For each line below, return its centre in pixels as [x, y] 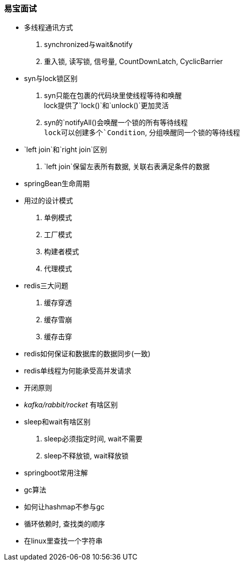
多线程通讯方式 [48, 28]
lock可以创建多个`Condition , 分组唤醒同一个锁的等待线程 [142, 133]
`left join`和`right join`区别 [65, 150]
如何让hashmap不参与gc [64, 507]
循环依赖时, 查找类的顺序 [64, 524]
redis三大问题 [46, 286]
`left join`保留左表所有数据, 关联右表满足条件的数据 [127, 167]
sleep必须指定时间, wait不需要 [93, 439]
